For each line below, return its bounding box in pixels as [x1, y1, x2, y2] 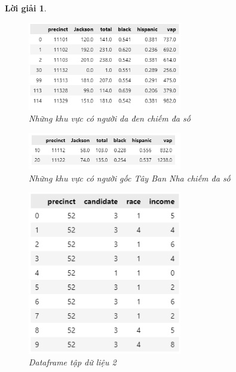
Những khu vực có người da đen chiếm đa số [29, 112, 191, 125]
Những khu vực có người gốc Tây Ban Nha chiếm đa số [29, 171, 231, 184]
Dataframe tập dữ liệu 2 [29, 356, 117, 368]
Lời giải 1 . [5, 2, 47, 14]
